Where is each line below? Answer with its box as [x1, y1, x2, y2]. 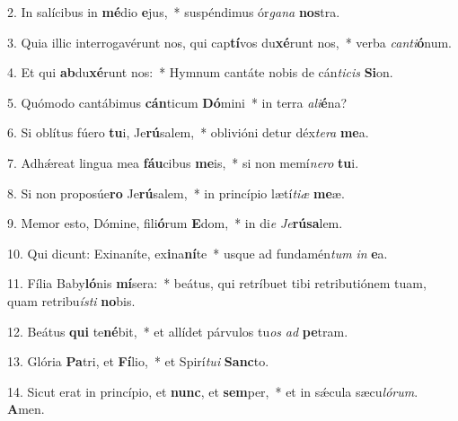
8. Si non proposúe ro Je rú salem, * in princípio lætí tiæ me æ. [7, 183, 345, 202]
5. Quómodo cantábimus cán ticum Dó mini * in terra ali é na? [7, 92, 348, 111]
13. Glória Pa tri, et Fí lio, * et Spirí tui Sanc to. [7, 352, 269, 371]
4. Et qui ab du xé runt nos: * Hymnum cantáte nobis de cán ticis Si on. [7, 63, 393, 82]
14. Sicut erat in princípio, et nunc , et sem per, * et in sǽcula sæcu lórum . [7, 382, 418, 400]
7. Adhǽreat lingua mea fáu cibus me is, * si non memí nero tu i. [7, 153, 359, 171]
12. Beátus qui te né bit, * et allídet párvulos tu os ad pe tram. [7, 321, 348, 340]
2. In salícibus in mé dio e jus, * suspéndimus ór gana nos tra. [7, 3, 340, 21]
